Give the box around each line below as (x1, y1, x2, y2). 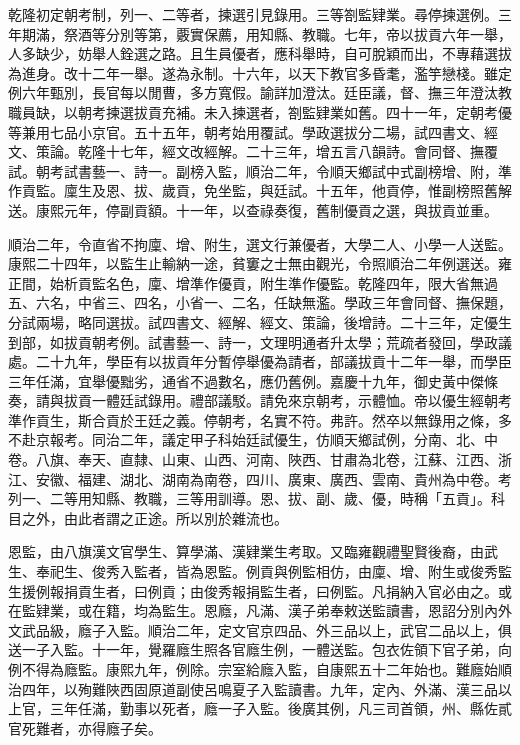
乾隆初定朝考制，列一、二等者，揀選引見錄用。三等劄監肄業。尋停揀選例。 (8, 4, 498, 24)
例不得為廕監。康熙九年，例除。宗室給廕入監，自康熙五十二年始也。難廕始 (8, 659, 498, 679)
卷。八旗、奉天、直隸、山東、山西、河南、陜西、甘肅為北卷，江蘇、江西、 (8, 449, 498, 470)
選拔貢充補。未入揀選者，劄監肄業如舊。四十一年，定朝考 (119, 101, 498, 122)
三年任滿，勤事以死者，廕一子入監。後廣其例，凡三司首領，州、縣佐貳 (49, 698, 512, 719)
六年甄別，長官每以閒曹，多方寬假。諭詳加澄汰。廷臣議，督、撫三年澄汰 (21, 82, 498, 103)
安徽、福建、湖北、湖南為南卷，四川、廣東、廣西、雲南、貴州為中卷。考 (35, 468, 512, 489)
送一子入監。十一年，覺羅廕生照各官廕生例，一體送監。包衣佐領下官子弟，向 (8, 639, 512, 660)
